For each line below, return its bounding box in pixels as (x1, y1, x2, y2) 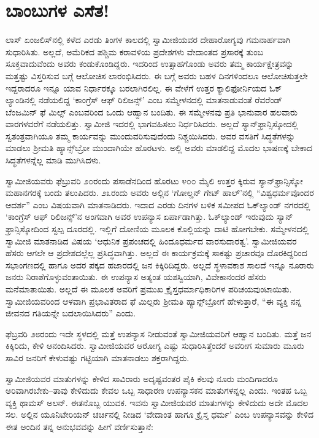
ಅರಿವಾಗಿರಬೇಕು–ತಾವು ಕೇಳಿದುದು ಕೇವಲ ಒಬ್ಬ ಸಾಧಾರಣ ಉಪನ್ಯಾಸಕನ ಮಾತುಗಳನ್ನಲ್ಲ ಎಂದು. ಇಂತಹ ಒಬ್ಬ (6, 384, 307, 397)
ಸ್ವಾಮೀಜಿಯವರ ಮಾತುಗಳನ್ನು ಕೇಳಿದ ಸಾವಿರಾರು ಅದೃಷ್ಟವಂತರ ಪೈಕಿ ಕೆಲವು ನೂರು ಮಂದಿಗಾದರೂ (6, 372, 278, 385)
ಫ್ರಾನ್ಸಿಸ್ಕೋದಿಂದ (6, 222, 49, 235)
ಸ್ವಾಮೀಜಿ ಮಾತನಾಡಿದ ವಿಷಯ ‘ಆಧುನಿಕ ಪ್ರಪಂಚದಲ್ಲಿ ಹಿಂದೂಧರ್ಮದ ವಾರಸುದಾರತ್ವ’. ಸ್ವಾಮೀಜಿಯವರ (6, 234, 297, 247)
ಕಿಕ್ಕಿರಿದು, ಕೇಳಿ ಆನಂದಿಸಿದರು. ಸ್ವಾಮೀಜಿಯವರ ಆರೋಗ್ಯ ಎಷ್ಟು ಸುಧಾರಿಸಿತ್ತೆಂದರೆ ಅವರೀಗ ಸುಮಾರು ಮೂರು (6, 339, 304, 352)
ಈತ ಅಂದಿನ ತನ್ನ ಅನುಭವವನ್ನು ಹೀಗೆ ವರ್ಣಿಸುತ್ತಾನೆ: (6, 420, 153, 432)
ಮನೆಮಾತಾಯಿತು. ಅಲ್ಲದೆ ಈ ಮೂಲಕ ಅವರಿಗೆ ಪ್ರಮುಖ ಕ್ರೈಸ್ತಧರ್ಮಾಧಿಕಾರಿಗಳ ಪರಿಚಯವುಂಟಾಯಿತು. (6, 283, 292, 295)
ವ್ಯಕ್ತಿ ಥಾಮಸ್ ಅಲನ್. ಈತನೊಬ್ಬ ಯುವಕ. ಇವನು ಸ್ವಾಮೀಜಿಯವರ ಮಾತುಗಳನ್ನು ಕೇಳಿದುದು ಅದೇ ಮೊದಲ (6, 396, 309, 409)
